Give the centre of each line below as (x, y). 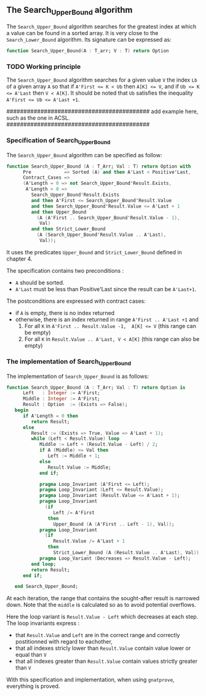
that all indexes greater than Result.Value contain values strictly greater (106, 661)
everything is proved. (33, 686)
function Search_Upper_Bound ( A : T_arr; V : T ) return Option (88, 51)
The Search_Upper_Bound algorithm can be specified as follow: (84, 155)
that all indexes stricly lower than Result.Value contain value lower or (103, 648)
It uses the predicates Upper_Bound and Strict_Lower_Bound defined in (94, 252)
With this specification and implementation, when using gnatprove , (90, 680)
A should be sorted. (40, 283)
